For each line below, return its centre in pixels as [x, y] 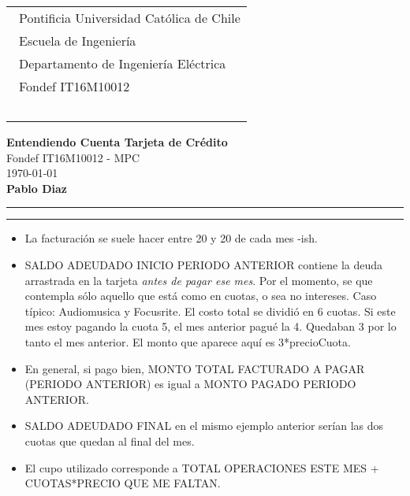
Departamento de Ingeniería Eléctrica [123, 63]
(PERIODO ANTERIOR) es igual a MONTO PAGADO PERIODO [190, 384]
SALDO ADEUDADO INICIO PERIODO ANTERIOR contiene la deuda [204, 264]
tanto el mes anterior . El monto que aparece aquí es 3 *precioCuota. [188, 341]
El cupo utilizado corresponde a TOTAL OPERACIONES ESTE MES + [202, 467]
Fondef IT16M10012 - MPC [73, 157]
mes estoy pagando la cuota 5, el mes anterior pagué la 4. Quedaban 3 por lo [211, 326]
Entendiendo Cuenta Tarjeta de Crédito [117, 142]
